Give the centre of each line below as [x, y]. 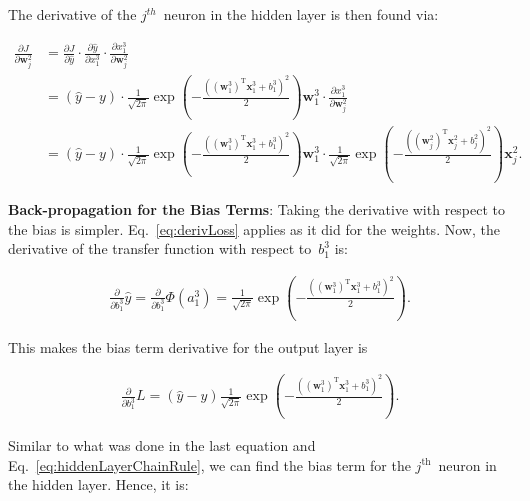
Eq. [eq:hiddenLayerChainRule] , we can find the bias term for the [209, 464]
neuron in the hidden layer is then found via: [301, 14]
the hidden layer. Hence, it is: [98, 484]
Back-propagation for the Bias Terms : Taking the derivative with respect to [257, 209]
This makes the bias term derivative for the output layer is [188, 346]
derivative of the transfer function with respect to [160, 248]
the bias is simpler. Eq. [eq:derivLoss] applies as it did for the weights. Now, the [254, 228]
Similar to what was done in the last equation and [162, 445]
